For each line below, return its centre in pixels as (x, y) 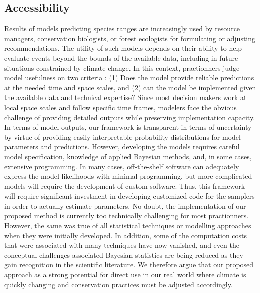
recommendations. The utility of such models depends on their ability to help (123, 48)
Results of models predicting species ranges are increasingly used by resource (122, 28)
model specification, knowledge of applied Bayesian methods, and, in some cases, (128, 156)
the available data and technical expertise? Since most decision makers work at (125, 97)
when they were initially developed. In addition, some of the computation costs (126, 235)
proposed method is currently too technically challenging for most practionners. (126, 215)
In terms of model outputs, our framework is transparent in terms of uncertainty (128, 127)
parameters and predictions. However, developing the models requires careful (122, 146)
